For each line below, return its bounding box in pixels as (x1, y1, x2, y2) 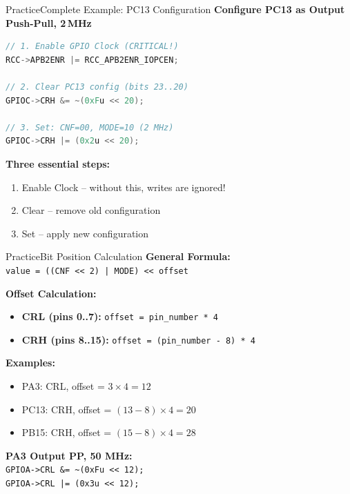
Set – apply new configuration (21, 226, 149, 240)
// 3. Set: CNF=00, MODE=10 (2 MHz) (6, 122, 174, 132)
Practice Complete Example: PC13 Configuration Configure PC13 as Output (6, 2, 345, 16)
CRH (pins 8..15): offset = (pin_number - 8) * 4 (21, 332, 255, 346)
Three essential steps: (6, 156, 110, 170)
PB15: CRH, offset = (21, 425, 112, 439)
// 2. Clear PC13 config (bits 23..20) (6, 81, 188, 92)
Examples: (6, 355, 55, 370)
